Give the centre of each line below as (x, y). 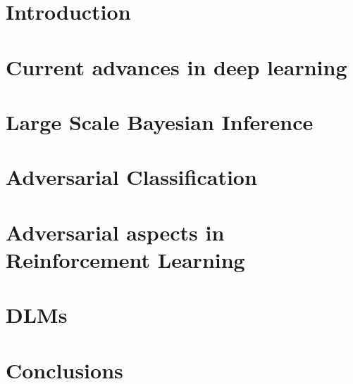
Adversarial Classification (131, 177)
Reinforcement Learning (125, 259)
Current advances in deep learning (176, 66)
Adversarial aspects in (115, 232)
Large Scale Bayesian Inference (160, 121)
